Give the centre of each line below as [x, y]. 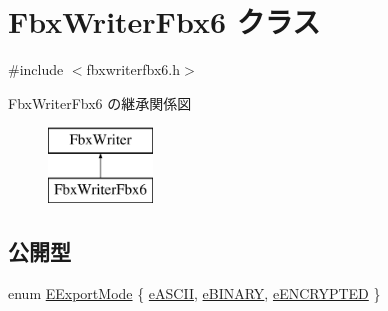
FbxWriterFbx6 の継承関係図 [100, 102]
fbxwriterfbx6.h [133, 69]
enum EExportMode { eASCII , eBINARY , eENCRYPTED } [194, 292]
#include [36, 69]
